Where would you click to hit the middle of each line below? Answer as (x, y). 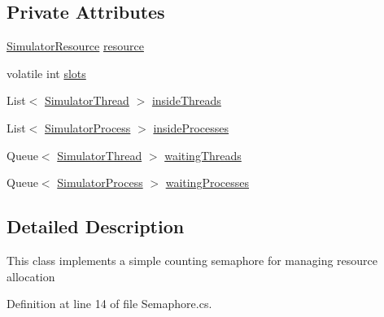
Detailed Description (96, 226)
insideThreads (186, 100)
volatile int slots (46, 73)
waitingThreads (203, 155)
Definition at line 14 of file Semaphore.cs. (109, 304)
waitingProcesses (207, 182)
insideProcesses (191, 127)
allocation (31, 276)
